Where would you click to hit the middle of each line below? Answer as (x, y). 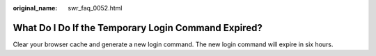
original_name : (35, 8)
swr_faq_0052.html (95, 8)
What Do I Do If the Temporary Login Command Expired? (138, 28)
